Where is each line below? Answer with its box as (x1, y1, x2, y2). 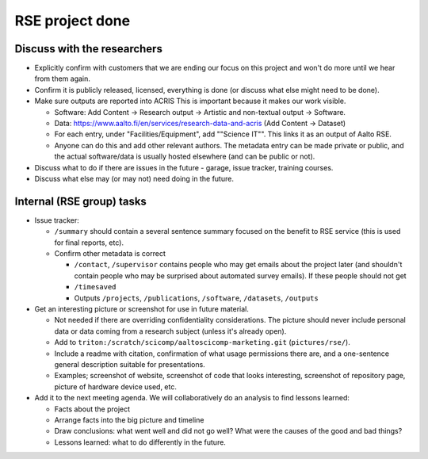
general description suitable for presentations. (54, 359, 205, 369)
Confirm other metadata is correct (54, 249, 166, 258)
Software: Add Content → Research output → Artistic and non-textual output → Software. (54, 107, 346, 117)
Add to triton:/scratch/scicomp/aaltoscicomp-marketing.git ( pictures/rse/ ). (54, 338, 350, 347)
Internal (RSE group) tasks (14, 194, 147, 208)
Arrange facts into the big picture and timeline (54, 415, 204, 424)
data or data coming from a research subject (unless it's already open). (54, 326, 287, 336)
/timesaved (74, 282, 117, 292)
